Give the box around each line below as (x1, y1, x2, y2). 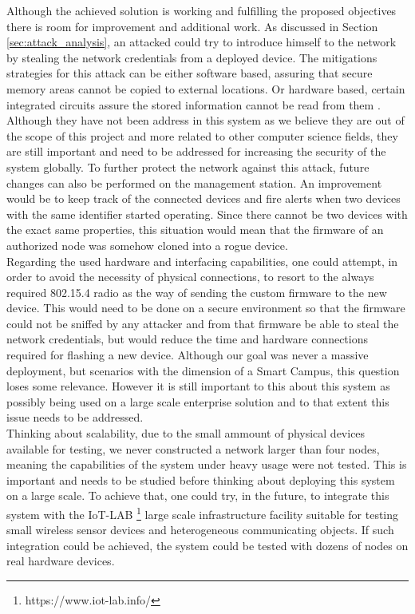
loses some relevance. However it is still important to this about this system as (6, 378, 390, 394)
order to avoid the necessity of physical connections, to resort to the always (6, 268, 374, 285)
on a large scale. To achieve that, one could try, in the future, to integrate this (6, 487, 389, 504)
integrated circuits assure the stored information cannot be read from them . (6, 96, 381, 113)
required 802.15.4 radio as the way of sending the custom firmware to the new (6, 283, 387, 300)
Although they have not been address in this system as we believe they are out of (6, 112, 405, 129)
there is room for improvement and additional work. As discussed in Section (6, 18, 378, 34)
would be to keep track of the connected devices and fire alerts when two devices (6, 190, 401, 207)
